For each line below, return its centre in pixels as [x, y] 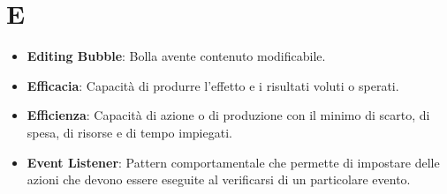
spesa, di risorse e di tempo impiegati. [129, 132]
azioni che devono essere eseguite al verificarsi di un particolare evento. [219, 179]
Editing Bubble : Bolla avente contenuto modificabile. [176, 56]
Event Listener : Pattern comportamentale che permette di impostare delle [233, 162]
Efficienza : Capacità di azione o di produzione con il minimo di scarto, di [228, 115]
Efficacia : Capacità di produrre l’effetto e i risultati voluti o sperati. [213, 85]
